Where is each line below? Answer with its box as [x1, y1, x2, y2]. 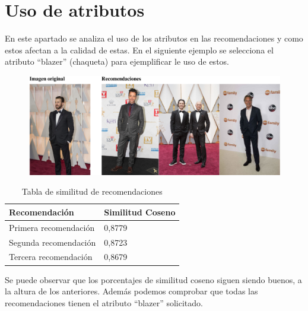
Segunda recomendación [9, 236, 96, 248]
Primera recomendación [9, 221, 95, 233]
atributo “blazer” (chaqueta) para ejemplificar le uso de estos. [5, 55, 229, 68]
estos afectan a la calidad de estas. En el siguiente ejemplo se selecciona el [5, 43, 274, 56]
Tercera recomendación [9, 250, 93, 263]
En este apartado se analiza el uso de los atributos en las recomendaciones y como [5, 32, 303, 45]
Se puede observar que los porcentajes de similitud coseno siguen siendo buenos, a [5, 273, 302, 285]
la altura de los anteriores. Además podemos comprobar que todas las [5, 285, 258, 297]
